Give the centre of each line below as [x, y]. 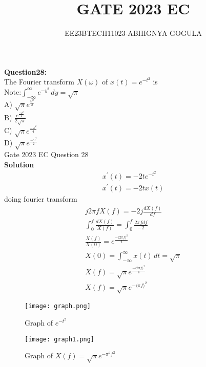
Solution [19, 164]
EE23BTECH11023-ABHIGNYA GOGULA [133, 33]
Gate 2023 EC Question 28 [46, 154]
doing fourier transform [41, 199]
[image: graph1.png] [60, 339]
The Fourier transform [39, 82]
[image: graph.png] [58, 306]
